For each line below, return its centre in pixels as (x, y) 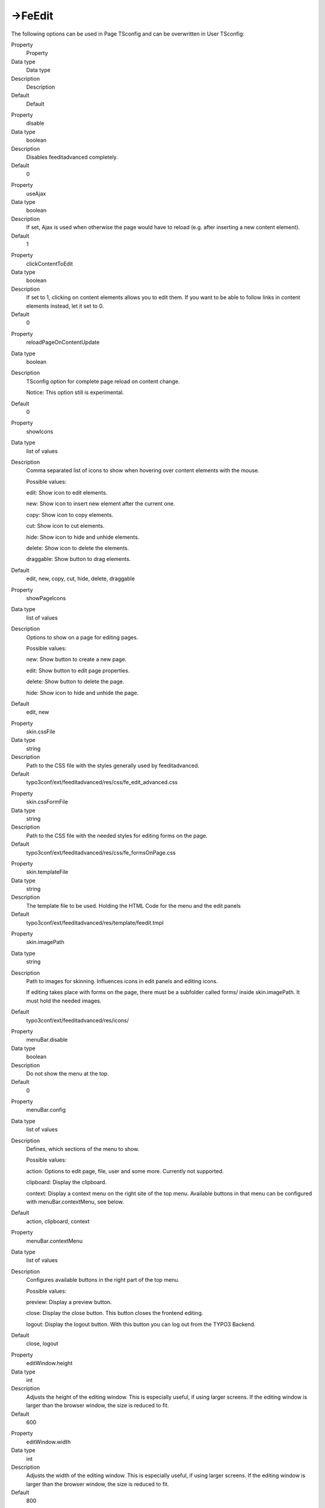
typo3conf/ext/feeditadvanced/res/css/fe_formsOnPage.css (101, 852)
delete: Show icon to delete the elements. (78, 548)
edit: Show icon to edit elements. (67, 493)
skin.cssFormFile (47, 802)
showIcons (40, 431)
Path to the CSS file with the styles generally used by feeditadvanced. (113, 765)
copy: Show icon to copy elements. (70, 515)
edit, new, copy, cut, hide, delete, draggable (81, 578)
